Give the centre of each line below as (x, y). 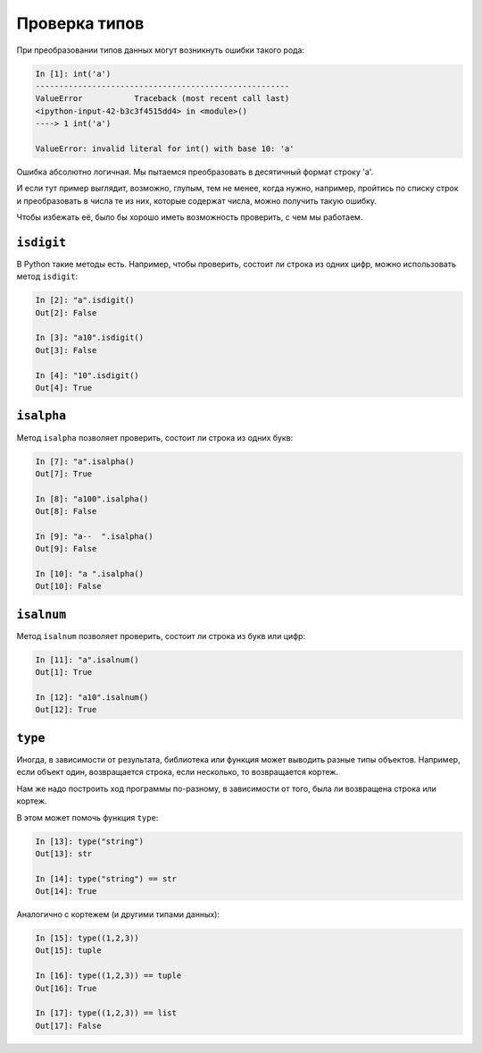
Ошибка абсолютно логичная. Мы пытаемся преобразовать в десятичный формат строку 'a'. (195, 172)
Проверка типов (80, 23)
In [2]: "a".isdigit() (85, 300)
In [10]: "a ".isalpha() (90, 574)
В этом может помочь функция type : (87, 817)
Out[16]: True (66, 988)
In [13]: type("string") (90, 841)
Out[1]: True (64, 672)
